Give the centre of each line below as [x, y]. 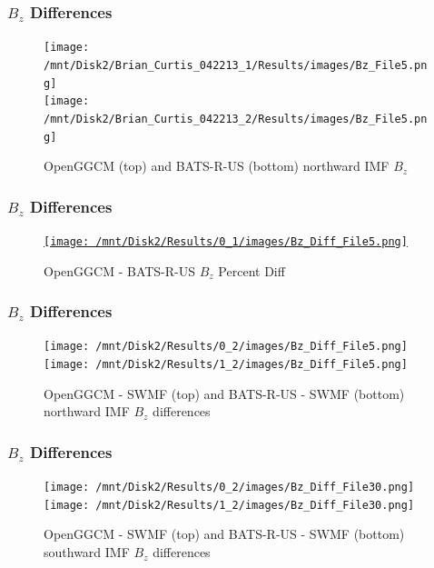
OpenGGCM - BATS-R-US [120, 270]
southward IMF [87, 552]
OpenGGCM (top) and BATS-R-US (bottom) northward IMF [217, 166]
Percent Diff [252, 270]
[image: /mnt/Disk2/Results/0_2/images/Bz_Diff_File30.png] [229, 488]
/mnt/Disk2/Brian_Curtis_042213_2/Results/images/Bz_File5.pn [236, 119]
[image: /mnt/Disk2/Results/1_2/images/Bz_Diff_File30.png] [229, 505]
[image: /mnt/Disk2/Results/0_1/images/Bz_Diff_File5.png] [226, 241]
